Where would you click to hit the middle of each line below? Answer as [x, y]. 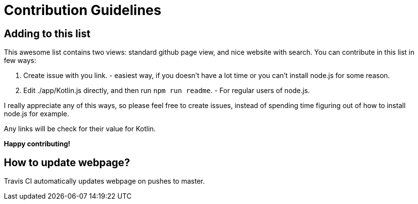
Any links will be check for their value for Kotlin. [80, 129]
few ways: [20, 61]
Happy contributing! [37, 144]
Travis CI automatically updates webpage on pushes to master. [104, 181]
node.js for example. [37, 114]
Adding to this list [47, 33]
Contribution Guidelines [83, 10]
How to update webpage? [67, 162]
